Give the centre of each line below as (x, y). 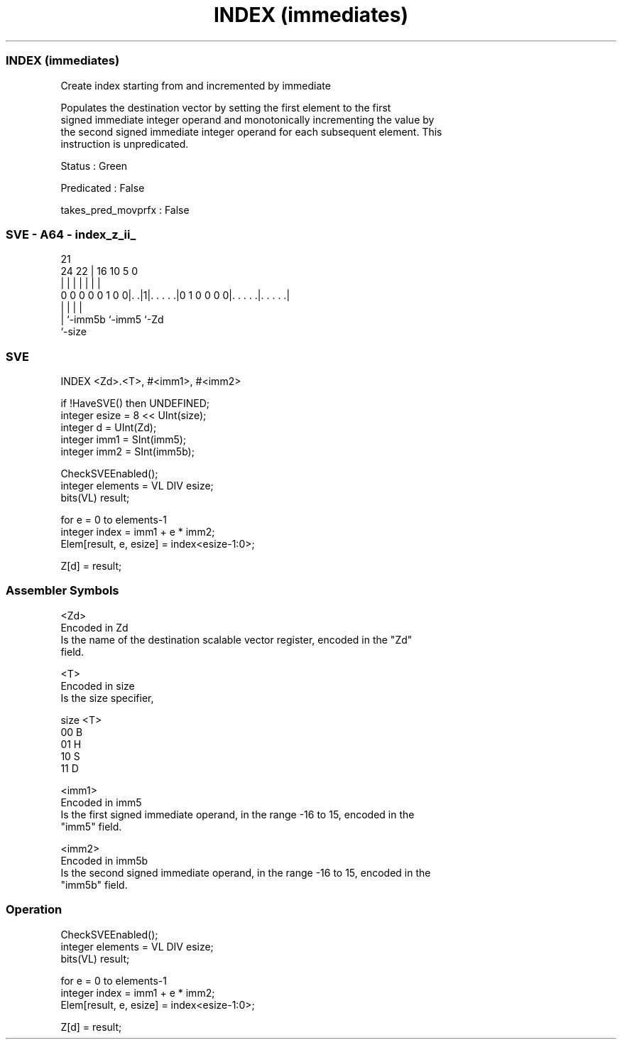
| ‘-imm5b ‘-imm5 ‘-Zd (112, 320)
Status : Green (94, 166)
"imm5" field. (91, 826)
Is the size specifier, (107, 698)
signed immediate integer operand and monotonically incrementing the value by (247, 119)
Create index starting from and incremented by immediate (196, 85)
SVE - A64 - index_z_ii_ (71, 234)
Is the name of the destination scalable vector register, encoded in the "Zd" (236, 639)
